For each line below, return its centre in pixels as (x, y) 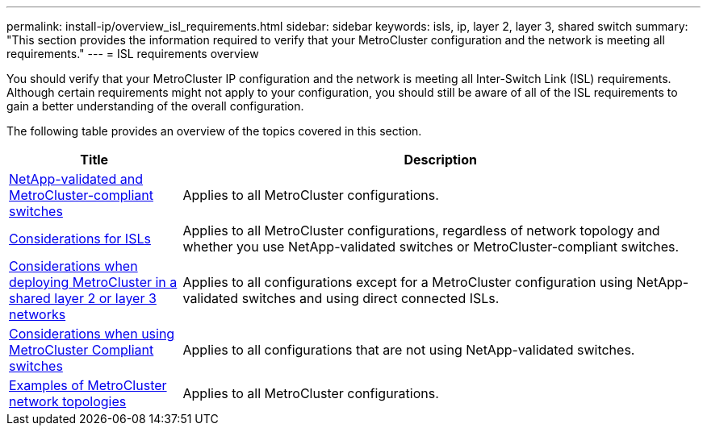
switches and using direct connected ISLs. (370, 298)
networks (38, 314)
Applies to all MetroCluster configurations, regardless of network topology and (421, 231)
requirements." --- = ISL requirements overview (133, 54)
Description (440, 160)
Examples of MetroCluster (88, 385)
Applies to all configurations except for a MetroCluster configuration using (408, 282)
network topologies (68, 401)
